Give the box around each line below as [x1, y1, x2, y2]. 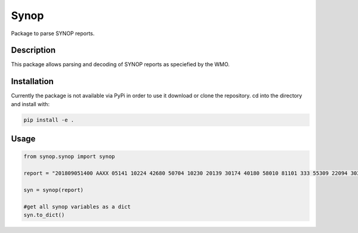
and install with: [11, 100, 50, 107]
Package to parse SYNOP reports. [11, 30, 95, 37]
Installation [11, 76, 54, 86]
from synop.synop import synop [23, 153, 116, 160]
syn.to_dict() [23, 212, 65, 219]
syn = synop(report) [23, 187, 84, 193]
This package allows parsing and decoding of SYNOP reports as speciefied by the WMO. [11, 61, 230, 68]
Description [11, 45, 56, 55]
